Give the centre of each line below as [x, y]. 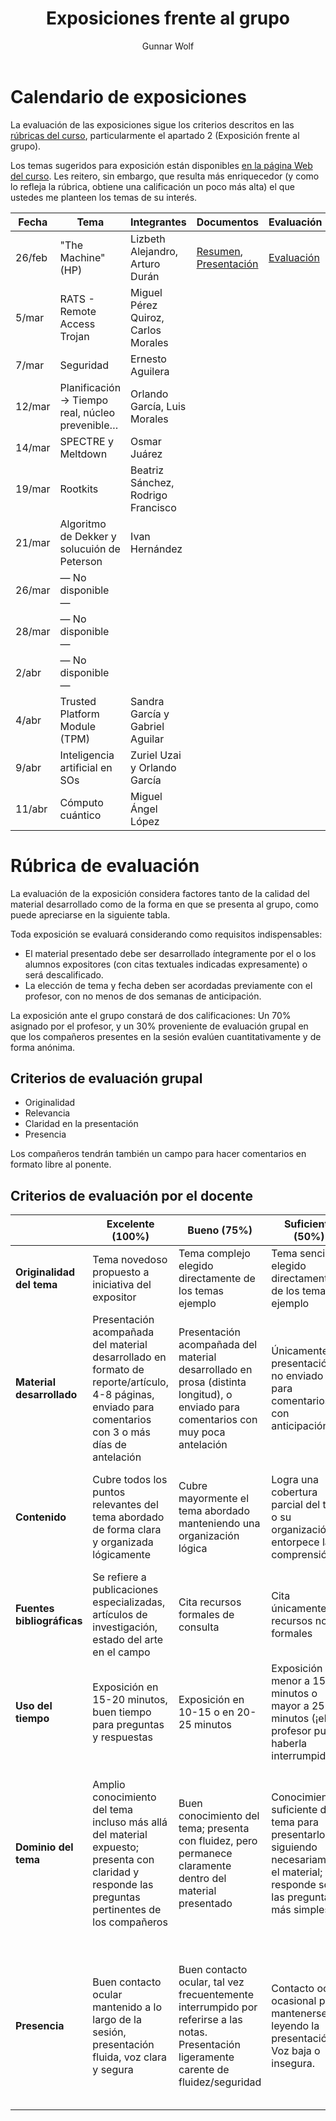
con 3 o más [121, 1432]
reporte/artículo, [130, 1382]
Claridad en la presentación [81, 1124]
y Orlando [153, 767]
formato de [118, 1370]
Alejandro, [154, 251]
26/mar [33, 590]
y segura [113, 2070]
